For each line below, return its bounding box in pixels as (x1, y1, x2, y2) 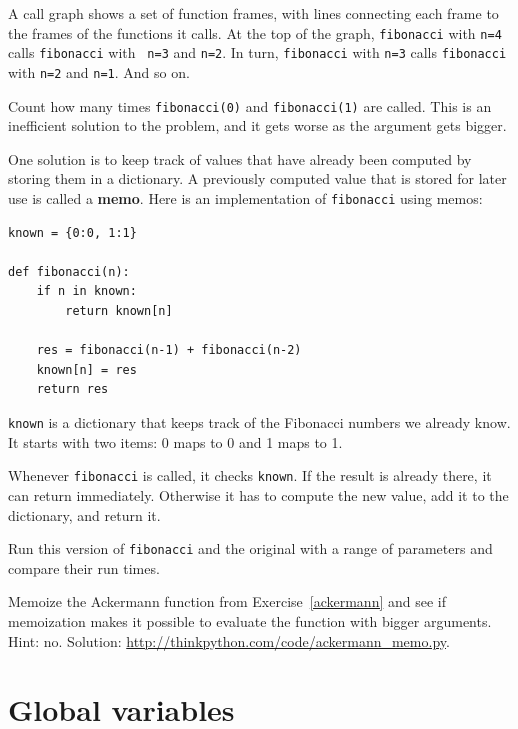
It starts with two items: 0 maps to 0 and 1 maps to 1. (8, 431, 343, 452)
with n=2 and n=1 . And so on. (8, 61, 190, 82)
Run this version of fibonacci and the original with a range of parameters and (8, 538, 493, 559)
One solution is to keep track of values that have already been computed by (8, 148, 472, 169)
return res (36, 382, 109, 397)
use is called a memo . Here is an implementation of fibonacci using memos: (8, 188, 483, 208)
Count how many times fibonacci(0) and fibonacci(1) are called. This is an (8, 95, 492, 116)
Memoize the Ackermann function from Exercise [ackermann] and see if (8, 591, 446, 612)
